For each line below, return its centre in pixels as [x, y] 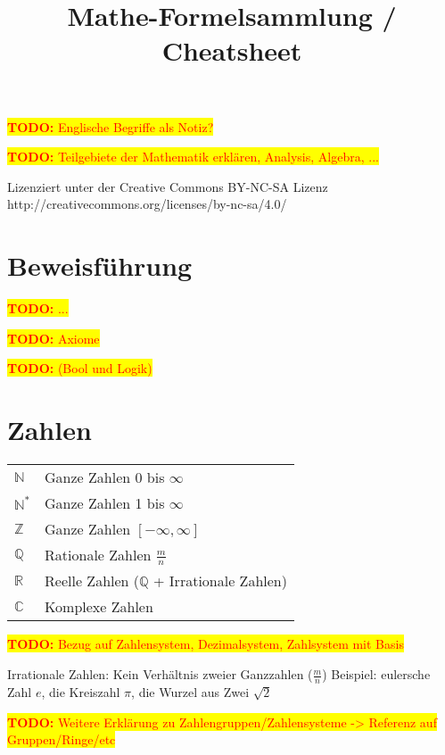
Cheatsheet [232, 50]
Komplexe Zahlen [99, 607]
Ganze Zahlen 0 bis [105, 477]
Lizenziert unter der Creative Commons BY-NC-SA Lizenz [168, 186]
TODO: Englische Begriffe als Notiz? [111, 126]
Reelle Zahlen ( [92, 581]
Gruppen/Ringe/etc [62, 739]
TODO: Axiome [54, 338]
